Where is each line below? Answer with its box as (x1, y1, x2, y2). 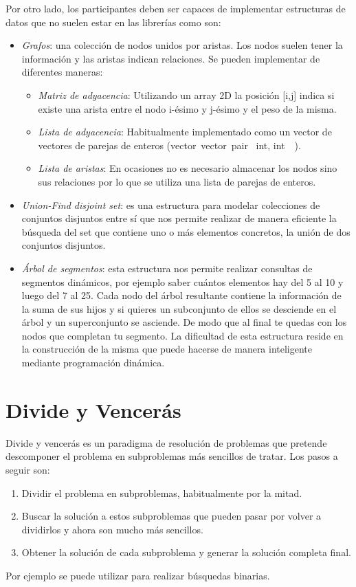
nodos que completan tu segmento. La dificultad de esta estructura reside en (21, 328, 344, 342)
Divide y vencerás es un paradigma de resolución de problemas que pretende (5, 435, 327, 450)
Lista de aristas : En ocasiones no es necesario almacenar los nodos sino (38, 161, 337, 175)
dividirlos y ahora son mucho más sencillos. (21, 522, 203, 536)
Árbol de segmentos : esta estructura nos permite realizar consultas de (21, 261, 313, 275)
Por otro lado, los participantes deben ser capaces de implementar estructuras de (5, 1, 346, 15)
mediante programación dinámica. (21, 355, 165, 370)
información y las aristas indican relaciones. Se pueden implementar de (21, 51, 320, 65)
